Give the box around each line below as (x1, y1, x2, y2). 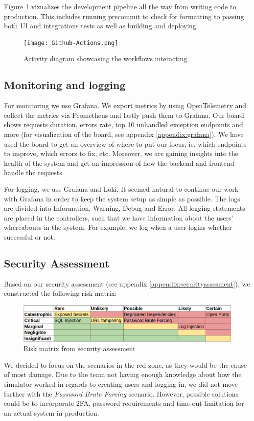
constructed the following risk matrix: (4, 288, 117, 298)
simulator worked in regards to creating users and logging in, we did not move (4, 378, 238, 389)
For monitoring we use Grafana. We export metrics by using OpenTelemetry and (4, 100, 247, 111)
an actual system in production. (4, 407, 99, 418)
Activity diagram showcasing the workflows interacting (23, 53, 187, 64)
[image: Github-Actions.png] (23, 39, 118, 46)
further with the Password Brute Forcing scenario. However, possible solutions (4, 388, 239, 399)
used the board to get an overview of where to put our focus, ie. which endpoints (4, 138, 247, 149)
